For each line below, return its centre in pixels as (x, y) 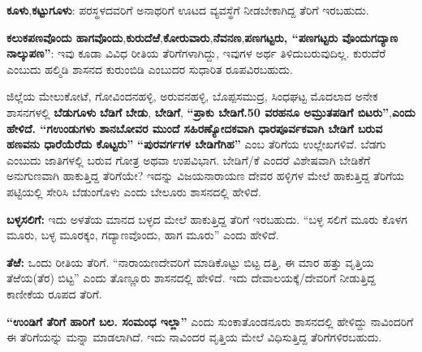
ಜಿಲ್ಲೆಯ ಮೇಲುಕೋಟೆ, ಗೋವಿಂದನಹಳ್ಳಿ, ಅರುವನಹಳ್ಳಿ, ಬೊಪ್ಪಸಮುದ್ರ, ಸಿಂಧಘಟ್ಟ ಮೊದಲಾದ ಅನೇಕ (192, 96)
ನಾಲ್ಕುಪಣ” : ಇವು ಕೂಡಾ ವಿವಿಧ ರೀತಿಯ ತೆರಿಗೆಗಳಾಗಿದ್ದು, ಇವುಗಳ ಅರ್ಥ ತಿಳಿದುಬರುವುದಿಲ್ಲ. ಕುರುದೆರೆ (196, 53)
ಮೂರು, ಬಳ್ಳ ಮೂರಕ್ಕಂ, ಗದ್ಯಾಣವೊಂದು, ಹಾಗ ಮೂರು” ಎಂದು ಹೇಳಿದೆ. (143, 235)
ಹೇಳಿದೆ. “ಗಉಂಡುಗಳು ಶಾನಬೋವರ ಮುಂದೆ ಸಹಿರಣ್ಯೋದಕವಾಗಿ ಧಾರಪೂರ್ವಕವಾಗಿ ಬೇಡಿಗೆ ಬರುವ (195, 128)
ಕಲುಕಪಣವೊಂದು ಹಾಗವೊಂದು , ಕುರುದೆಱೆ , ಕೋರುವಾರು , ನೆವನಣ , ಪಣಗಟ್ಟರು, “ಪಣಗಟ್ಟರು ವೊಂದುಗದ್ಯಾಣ (202, 37)
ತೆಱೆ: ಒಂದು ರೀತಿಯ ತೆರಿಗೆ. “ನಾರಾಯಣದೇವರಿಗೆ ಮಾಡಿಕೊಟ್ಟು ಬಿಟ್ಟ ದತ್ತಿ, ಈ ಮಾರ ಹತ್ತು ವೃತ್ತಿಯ (190, 262)
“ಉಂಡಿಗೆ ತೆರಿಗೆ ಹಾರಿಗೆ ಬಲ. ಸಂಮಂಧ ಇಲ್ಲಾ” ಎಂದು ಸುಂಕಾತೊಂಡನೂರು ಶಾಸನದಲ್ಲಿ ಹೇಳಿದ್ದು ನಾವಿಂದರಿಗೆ (210, 321)
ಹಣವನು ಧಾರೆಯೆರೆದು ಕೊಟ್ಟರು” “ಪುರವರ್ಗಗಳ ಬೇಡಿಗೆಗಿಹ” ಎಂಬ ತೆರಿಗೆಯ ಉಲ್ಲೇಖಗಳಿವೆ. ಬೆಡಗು (196, 144)
